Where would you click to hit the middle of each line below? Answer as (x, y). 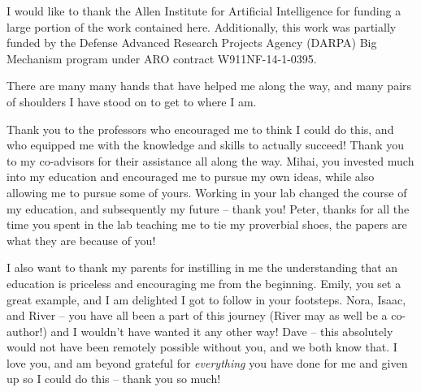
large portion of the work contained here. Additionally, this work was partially (202, 26)
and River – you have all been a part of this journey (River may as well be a (197, 315)
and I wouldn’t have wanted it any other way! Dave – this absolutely (222, 331)
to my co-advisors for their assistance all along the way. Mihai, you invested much (210, 160)
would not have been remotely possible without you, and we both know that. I (202, 347)
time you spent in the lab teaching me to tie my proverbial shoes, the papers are (207, 224)
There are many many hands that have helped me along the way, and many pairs (209, 86)
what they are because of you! (81, 240)
